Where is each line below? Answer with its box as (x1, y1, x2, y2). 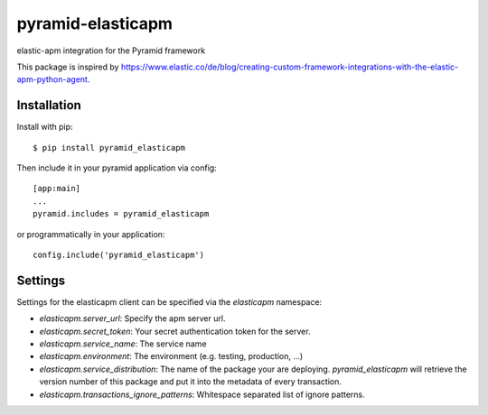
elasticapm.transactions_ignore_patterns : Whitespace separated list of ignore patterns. (39, 389, 365, 400)
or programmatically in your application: (16, 228, 165, 239)
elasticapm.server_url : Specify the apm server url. (39, 313, 226, 324)
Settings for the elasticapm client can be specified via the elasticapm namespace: (16, 296, 323, 307)
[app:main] (33, 183, 81, 194)
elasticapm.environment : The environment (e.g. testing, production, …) (39, 351, 304, 362)
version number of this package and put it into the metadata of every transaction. (39, 376, 343, 387)
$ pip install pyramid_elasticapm (33, 143, 185, 152)
